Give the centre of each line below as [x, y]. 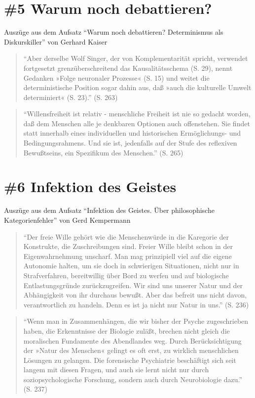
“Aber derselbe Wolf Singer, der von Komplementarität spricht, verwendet [136, 58]
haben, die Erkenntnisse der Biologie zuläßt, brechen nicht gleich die [127, 330]
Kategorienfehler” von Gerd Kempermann [67, 220]
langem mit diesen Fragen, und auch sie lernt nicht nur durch [116, 370]
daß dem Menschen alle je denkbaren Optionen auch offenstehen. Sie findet [137, 123]
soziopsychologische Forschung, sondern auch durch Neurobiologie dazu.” [133, 379]
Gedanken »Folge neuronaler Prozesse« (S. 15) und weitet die [116, 77]
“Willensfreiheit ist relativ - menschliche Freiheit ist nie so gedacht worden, [137, 114]
